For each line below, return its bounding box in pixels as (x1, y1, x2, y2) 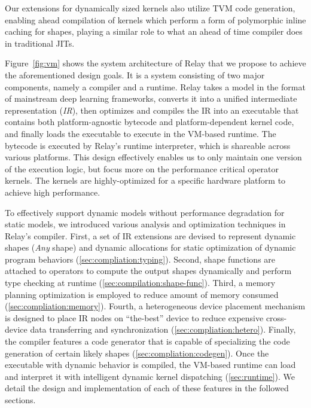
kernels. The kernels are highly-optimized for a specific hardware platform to (5, 174, 286, 187)
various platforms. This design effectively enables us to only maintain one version (5, 151, 302, 163)
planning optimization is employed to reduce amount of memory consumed (5, 288, 279, 300)
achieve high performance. (5, 185, 100, 198)
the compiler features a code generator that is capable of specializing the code (5, 335, 290, 348)
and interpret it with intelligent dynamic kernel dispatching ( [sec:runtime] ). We (5, 370, 295, 382)
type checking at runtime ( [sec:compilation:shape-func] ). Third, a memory (5, 276, 276, 289)
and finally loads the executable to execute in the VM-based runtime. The (5, 127, 276, 139)
